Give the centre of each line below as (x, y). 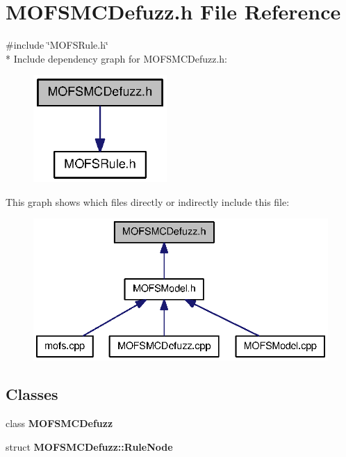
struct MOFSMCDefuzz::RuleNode (89, 446)
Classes (32, 394)
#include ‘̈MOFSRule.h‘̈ (57, 45)
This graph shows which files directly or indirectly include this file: (148, 201)
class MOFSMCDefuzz (59, 423)
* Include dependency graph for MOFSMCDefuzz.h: (117, 58)
